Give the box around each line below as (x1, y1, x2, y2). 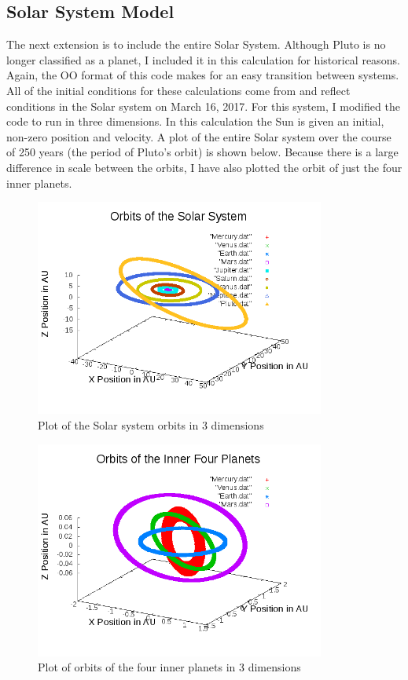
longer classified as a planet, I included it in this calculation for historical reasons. (6, 51, 400, 68)
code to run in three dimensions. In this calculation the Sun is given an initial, (6, 113, 384, 130)
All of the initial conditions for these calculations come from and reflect (6, 82, 351, 98)
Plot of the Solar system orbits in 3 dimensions (38, 417, 264, 433)
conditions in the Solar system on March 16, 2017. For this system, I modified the (6, 97, 400, 114)
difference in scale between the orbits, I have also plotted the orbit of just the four (6, 159, 402, 175)
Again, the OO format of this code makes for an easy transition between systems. (6, 67, 399, 83)
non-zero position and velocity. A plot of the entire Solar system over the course (6, 128, 391, 144)
